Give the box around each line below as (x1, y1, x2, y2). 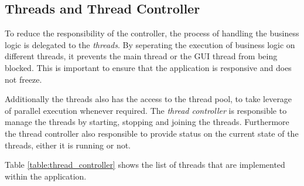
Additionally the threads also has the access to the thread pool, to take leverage (5, 93, 292, 105)
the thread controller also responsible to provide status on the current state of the (5, 127, 299, 139)
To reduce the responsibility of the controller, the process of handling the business (5, 27, 299, 39)
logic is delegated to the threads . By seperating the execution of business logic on (5, 38, 295, 50)
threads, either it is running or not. (5, 138, 131, 151)
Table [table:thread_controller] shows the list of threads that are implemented (5, 158, 285, 171)
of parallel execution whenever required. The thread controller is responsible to (5, 104, 287, 116)
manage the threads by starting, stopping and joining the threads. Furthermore (5, 116, 289, 128)
